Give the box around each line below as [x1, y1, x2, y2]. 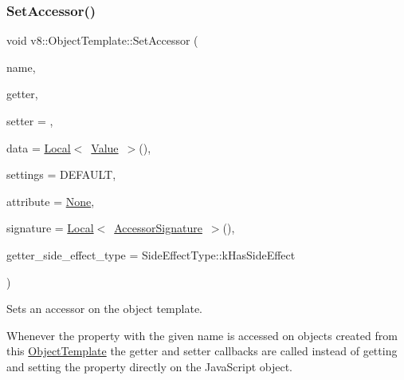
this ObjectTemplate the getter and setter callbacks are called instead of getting [6, 342, 398, 359]
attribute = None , [6, 192, 95, 209]
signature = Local [6, 220, 94, 236]
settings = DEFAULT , [6, 166, 116, 183]
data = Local [6, 139, 71, 156]
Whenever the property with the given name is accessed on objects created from [6, 327, 398, 343]
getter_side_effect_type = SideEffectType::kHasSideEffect [6, 246, 296, 263]
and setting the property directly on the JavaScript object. [6, 358, 293, 374]
